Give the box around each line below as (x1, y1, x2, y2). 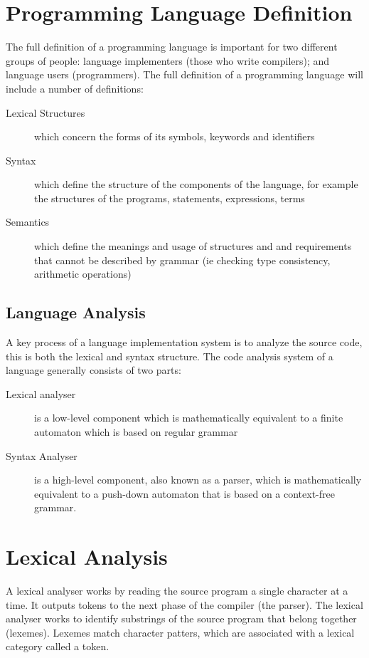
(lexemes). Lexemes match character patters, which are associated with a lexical (6, 625, 355, 639)
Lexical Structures (6, 105, 85, 120)
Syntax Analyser (6, 448, 77, 463)
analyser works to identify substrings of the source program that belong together (6, 611, 357, 626)
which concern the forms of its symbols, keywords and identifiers (34, 129, 315, 144)
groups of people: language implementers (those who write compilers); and (6, 53, 330, 68)
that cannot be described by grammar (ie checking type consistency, (34, 252, 331, 267)
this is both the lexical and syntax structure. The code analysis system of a (6, 348, 333, 363)
